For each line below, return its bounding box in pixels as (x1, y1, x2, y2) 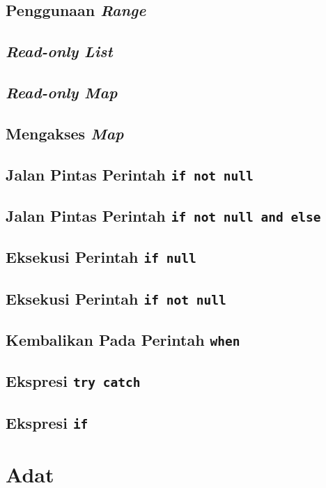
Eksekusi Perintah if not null (6, 287, 226, 309)
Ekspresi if (6, 411, 88, 433)
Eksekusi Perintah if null (6, 246, 196, 268)
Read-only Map (6, 81, 118, 102)
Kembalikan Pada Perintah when (6, 328, 240, 350)
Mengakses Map (6, 122, 124, 144)
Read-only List (6, 40, 113, 62)
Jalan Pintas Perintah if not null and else (6, 204, 321, 226)
